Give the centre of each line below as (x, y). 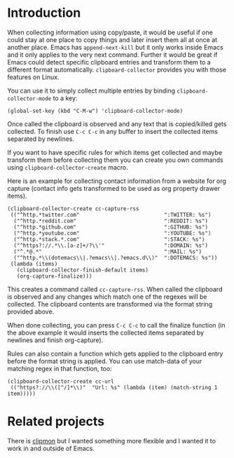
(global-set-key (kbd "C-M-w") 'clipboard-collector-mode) (95, 111)
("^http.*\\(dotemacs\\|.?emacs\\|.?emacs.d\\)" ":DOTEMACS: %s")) (116, 257)
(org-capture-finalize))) (54, 276)
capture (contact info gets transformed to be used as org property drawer (114, 188)
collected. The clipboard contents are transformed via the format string (110, 304)
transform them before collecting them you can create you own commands (115, 160)
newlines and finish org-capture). (55, 340)
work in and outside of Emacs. (51, 448)
